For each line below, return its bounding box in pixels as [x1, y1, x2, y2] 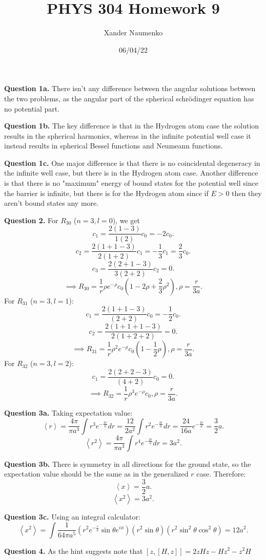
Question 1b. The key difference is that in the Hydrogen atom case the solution [4, 120, 259, 131]
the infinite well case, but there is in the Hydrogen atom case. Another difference [4, 167, 258, 178]
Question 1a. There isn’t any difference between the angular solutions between [4, 83, 256, 94]
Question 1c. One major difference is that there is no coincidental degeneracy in [4, 157, 260, 168]
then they [232, 187, 262, 198]
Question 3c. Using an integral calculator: [4, 511, 140, 522]
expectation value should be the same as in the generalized [4, 468, 189, 479]
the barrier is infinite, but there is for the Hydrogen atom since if [4, 187, 209, 198]
